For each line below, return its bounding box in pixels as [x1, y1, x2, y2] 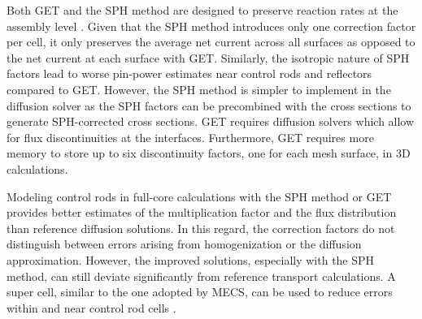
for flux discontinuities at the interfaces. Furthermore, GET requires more [7, 128, 374, 145]
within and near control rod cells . [7, 299, 176, 316]
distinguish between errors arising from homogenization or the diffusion [7, 235, 362, 252]
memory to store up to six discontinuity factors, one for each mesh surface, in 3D [7, 144, 411, 162]
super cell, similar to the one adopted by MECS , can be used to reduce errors [7, 283, 393, 300]
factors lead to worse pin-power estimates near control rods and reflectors [7, 65, 372, 82]
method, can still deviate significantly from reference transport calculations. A [7, 267, 396, 284]
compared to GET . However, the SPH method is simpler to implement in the [7, 80, 391, 97]
